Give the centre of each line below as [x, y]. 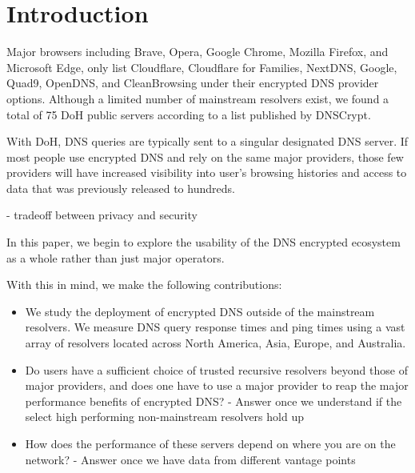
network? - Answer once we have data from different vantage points [190, 459]
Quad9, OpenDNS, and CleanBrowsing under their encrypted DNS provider [193, 83]
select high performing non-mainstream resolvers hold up [164, 417]
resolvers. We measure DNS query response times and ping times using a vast [215, 327]
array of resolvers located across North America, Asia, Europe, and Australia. [215, 343]
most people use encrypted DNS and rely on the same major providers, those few [205, 156]
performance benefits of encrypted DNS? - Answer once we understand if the [213, 401]
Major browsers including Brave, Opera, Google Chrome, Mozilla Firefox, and [198, 52]
